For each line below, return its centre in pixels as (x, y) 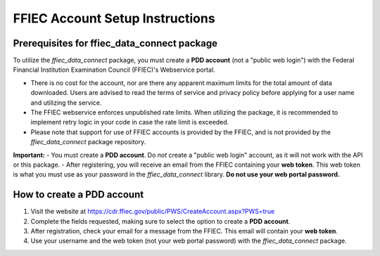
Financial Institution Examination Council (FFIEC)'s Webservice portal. (114, 70)
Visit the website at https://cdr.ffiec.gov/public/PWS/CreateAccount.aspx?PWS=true (153, 212)
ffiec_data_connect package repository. (88, 142)
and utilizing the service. (66, 103)
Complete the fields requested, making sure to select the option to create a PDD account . (160, 221)
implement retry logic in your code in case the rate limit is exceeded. (130, 122)
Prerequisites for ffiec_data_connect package (115, 43)
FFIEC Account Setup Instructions (114, 18)
